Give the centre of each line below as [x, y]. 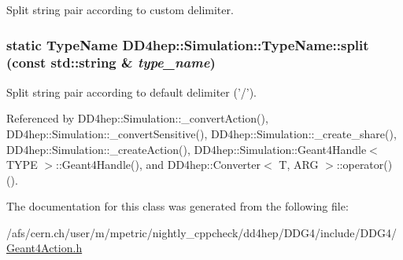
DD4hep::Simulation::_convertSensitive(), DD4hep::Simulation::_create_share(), [201, 133]
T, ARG [299, 165]
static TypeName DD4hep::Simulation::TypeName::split [188, 44]
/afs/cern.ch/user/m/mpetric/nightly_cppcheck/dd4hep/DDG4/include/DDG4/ [201, 232]
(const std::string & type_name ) [111, 62]
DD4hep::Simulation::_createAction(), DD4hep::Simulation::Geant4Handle [187, 149]
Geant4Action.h [44, 248]
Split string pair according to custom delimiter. [120, 9]
